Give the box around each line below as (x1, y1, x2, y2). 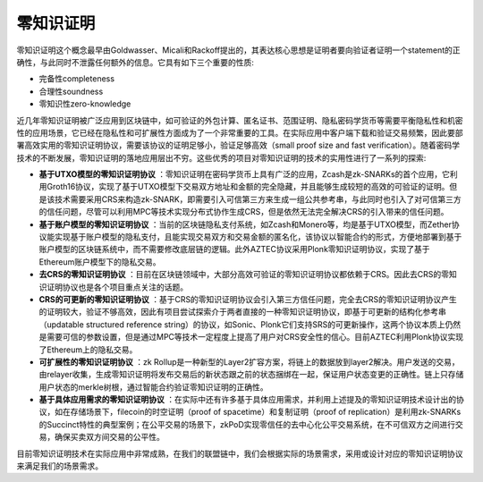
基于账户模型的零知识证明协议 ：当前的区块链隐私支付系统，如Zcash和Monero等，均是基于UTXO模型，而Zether (38, 219, 452, 230)
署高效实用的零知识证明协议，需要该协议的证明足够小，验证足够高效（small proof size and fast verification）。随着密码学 (16, 140, 461, 151)
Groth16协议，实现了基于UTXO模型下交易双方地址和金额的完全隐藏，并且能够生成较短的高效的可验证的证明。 (46, 182, 450, 192)
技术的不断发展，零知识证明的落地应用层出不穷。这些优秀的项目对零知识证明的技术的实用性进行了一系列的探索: (16, 152, 427, 163)
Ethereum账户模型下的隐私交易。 (38, 256, 161, 267)
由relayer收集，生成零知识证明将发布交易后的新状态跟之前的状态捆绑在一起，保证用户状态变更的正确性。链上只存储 (38, 369, 464, 380)
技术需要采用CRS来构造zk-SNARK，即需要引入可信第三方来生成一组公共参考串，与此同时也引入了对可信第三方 (54, 193, 462, 205)
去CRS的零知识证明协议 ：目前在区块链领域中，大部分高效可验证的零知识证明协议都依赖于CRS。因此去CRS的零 (38, 269, 450, 280)
